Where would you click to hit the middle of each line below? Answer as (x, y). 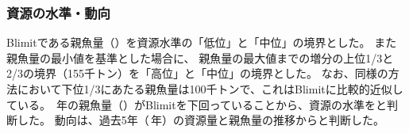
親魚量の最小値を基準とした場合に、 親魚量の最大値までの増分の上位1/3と (200, 57)
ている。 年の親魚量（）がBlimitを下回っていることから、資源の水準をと (197, 104)
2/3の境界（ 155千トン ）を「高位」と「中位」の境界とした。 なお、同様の (197, 73)
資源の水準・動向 (58, 12)
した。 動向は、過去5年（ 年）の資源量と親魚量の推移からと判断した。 (201, 120)
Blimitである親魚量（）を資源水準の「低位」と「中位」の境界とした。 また (202, 42)
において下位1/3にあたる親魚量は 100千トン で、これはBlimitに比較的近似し (210, 89)
